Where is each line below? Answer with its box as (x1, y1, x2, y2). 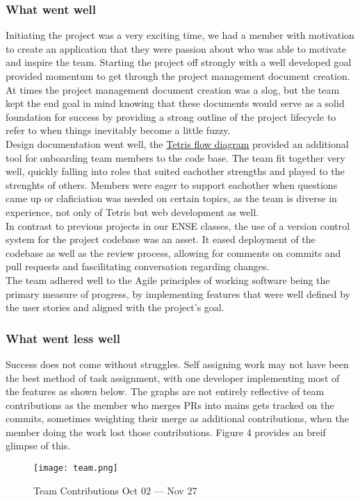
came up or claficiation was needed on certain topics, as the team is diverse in (6, 191, 337, 206)
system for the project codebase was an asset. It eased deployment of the (6, 232, 316, 247)
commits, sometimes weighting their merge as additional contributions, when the (6, 411, 349, 426)
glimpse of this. (6, 438, 71, 453)
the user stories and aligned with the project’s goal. (6, 300, 224, 315)
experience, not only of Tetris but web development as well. (6, 204, 259, 219)
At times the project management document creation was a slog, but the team (6, 82, 340, 97)
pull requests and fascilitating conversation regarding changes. (6, 259, 270, 274)
